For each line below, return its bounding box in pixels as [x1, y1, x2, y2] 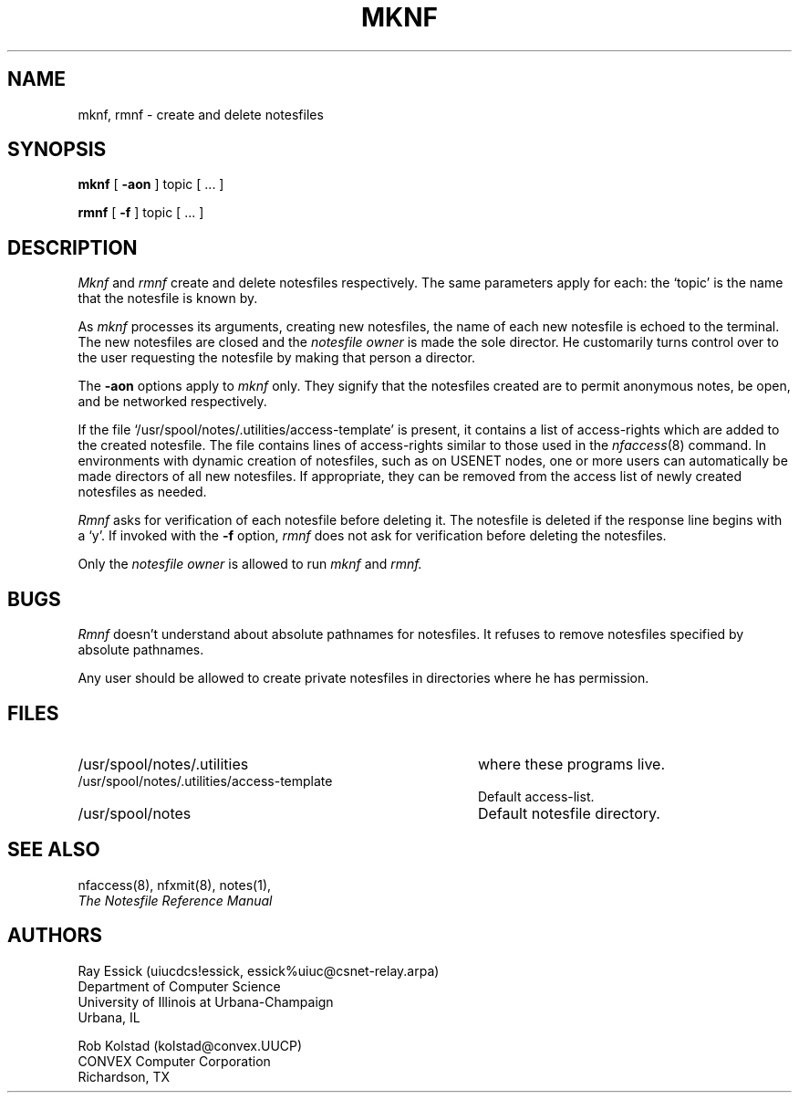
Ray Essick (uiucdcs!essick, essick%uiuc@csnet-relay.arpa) [78, 962, 440, 979]
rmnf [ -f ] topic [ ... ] [78, 204, 204, 221]
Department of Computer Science [78, 978, 281, 994]
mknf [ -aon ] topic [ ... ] [78, 176, 224, 193]
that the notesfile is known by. [78, 290, 258, 307]
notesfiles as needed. [78, 484, 207, 500]
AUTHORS [7, 924, 103, 948]
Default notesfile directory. [477, 803, 660, 822]
